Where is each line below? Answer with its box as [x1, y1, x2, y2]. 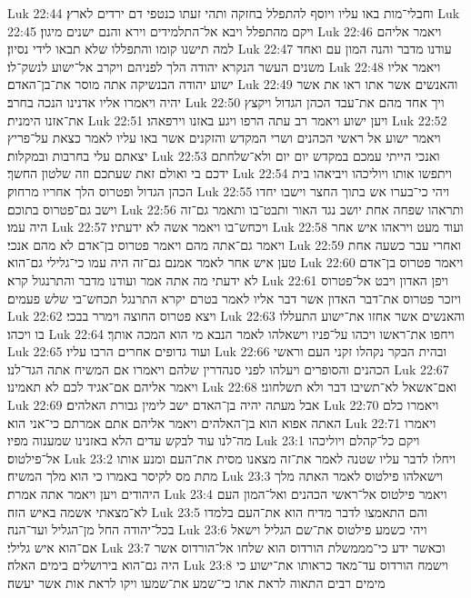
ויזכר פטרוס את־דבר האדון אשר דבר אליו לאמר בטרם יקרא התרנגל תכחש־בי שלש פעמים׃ [7, 288, 461, 307]
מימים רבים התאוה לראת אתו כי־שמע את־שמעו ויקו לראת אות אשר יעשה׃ [7, 573, 386, 592]
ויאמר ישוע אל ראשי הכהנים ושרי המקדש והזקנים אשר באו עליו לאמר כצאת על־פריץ [7, 128, 441, 147]
